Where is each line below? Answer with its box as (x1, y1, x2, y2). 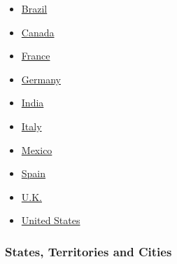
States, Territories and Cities (5, 242, 172, 260)
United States (21, 213, 80, 228)
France (21, 48, 50, 63)
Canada (21, 25, 55, 39)
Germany (21, 71, 61, 86)
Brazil (21, 1, 48, 15)
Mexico (21, 142, 52, 157)
